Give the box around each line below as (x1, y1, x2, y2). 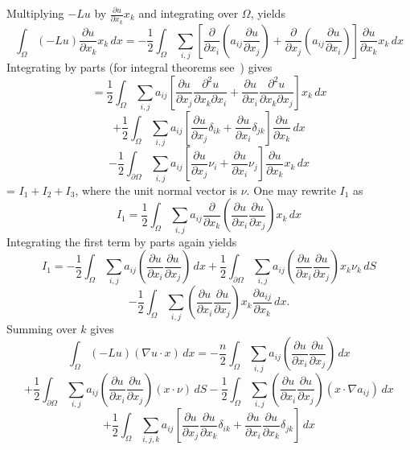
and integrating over (138, 5, 239, 21)
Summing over (6, 320, 77, 336)
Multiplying (6, 5, 64, 21)
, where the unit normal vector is (75, 181, 238, 198)
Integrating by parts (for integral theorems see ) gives (6, 59, 273, 76)
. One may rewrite (246, 181, 336, 198)
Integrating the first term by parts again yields (6, 233, 237, 250)
